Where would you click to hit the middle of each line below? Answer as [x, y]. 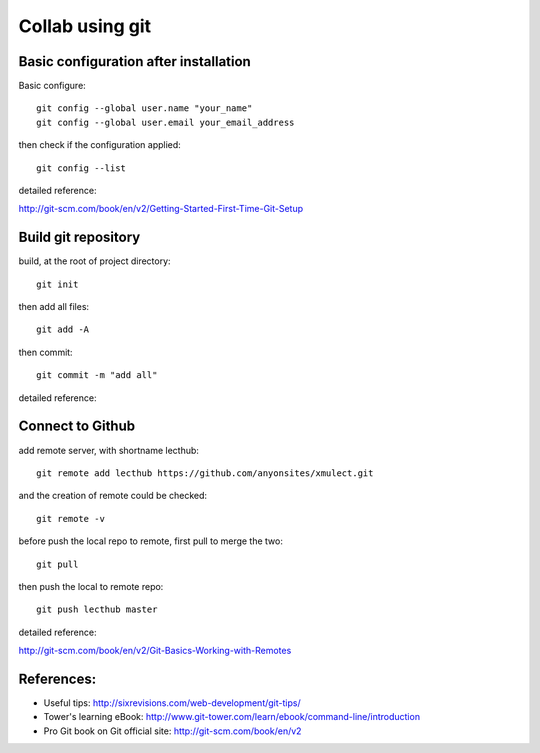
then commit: [46, 352]
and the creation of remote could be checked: [113, 496]
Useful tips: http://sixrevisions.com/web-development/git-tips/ [172, 702]
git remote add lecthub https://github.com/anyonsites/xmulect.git [205, 473]
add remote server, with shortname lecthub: [109, 450]
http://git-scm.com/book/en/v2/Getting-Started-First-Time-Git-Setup [161, 209]
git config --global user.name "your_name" [144, 108]
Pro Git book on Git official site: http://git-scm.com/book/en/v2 [172, 731]
